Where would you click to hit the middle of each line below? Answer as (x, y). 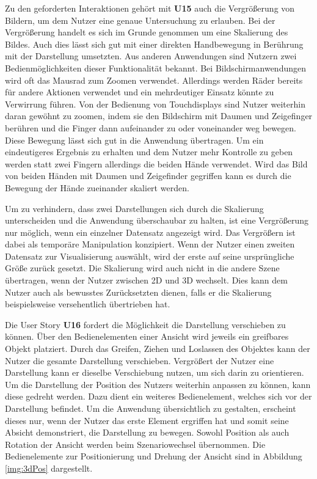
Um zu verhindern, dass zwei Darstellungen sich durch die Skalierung (134, 208)
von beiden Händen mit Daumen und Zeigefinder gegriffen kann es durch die (148, 176)
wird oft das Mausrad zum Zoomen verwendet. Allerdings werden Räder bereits (154, 80)
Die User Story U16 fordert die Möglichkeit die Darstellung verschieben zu (145, 324)
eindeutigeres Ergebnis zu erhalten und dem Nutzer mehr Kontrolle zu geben (149, 152)
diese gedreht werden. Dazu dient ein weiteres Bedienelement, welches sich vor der (158, 396)
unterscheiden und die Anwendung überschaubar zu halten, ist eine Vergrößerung (157, 220)
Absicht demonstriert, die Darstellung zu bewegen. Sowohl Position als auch (147, 432)
